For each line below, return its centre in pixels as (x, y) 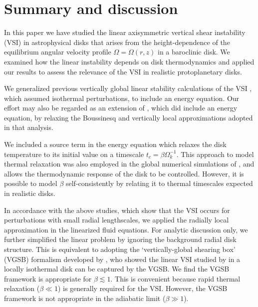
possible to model (31, 183)
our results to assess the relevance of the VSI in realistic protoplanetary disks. (123, 71)
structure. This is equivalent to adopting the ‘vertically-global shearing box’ (120, 249)
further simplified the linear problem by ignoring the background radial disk (120, 239)
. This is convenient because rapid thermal (175, 278)
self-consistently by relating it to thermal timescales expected (159, 183)
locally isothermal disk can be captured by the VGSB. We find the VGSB (117, 269)
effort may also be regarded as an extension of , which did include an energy (121, 108)
